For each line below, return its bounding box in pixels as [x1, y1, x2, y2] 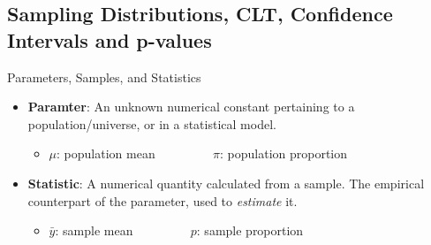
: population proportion [220, 144, 348, 163]
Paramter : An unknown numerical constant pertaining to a [27, 97, 355, 116]
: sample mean [55, 221, 133, 240]
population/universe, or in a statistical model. [27, 114, 276, 133]
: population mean [57, 144, 155, 163]
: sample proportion [196, 221, 304, 240]
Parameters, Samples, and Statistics [7, 67, 201, 86]
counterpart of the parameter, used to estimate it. [27, 191, 298, 210]
